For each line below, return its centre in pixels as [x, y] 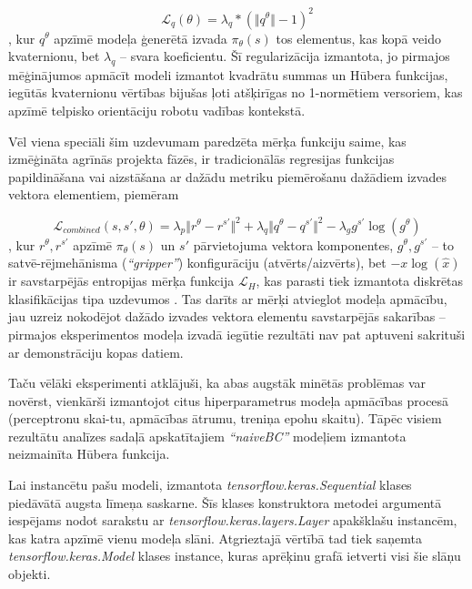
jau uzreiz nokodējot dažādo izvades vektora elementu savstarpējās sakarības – [227, 316]
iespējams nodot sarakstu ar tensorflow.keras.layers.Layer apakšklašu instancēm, [233, 520]
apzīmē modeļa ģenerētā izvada [141, 38]
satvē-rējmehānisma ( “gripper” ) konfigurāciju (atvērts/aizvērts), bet [197, 263]
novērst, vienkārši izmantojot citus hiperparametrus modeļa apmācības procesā [229, 400]
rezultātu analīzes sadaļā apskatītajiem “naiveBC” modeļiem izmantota [207, 436]
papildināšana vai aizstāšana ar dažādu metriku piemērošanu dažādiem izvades [227, 176]
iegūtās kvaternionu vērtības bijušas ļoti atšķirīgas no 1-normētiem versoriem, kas [236, 92]
